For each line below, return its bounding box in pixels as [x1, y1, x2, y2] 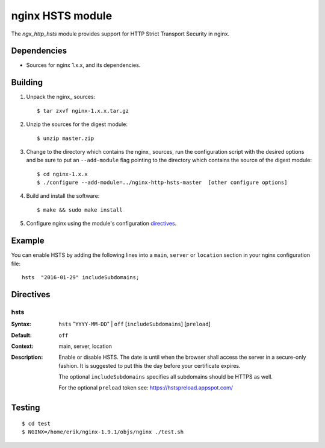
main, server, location [58, 342, 113, 350]
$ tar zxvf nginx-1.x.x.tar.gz [37, 107, 129, 114]
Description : [11, 353, 43, 361]
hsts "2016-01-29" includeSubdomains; [22, 274, 140, 280]
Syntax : [11, 320, 31, 328]
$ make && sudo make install [37, 206, 123, 213]
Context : [11, 342, 34, 350]
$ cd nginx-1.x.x [37, 171, 88, 177]
